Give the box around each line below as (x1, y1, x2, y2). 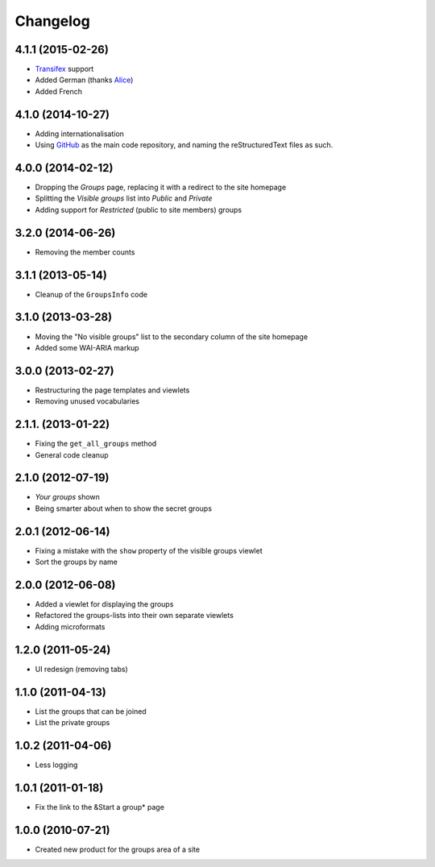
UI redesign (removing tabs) (35, 664, 128, 674)
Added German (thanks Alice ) (35, 75, 134, 85)
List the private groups (35, 718, 110, 728)
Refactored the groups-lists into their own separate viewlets (35, 611, 234, 620)
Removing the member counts (35, 247, 135, 257)
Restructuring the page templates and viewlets (35, 385, 190, 395)
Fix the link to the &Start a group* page (35, 802, 165, 811)
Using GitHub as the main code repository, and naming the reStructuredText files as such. (35, 140, 333, 150)
